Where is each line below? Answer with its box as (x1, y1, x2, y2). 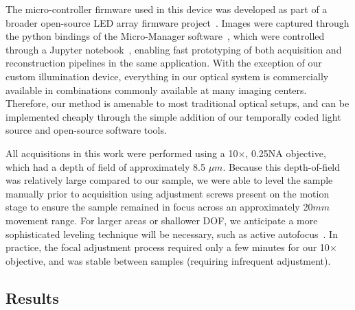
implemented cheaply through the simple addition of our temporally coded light (5, 109, 341, 123)
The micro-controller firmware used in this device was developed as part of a (5, 2, 328, 16)
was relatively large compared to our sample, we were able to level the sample (5, 173, 333, 187)
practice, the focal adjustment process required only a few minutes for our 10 (5, 240, 330, 254)
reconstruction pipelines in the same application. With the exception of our (5, 56, 322, 70)
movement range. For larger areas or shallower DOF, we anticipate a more (5, 213, 318, 227)
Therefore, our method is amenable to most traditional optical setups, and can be (5, 96, 350, 110)
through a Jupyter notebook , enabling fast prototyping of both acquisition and (5, 42, 342, 56)
